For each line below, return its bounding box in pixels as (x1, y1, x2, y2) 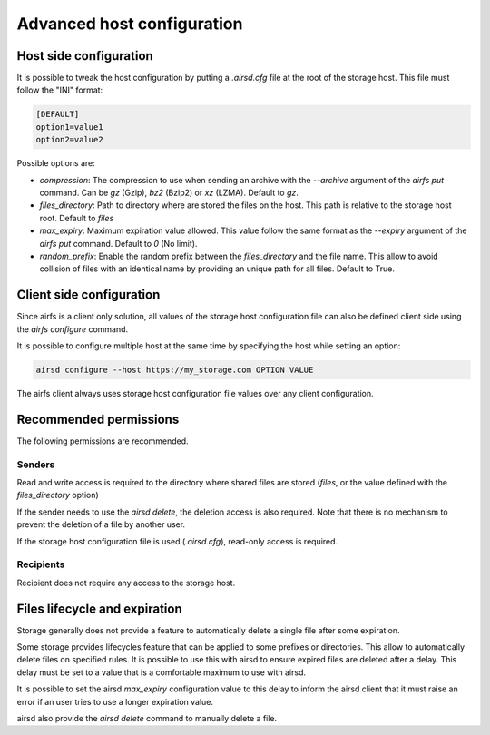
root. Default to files (39, 212, 114, 223)
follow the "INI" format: (16, 84, 103, 95)
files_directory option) (16, 490, 99, 501)
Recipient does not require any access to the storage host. (16, 577, 236, 588)
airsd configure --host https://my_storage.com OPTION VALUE (35, 365, 314, 375)
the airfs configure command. (16, 323, 129, 335)
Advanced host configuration (16, 14, 243, 34)
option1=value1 (35, 122, 103, 132)
